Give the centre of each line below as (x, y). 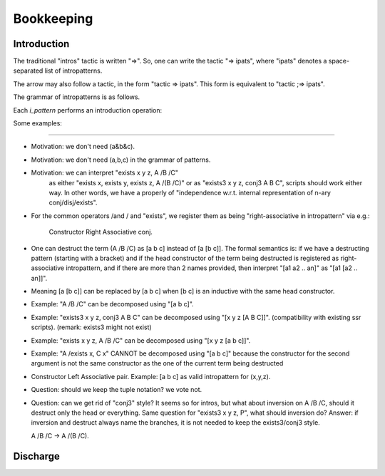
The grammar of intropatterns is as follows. (77, 97)
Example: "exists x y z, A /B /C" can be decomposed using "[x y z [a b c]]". (141, 340)
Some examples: (37, 123)
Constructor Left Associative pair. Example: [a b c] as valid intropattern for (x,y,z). (151, 376)
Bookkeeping (53, 19)
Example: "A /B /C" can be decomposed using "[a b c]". (112, 304)
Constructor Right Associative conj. (101, 232)
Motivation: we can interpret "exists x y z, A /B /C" (104, 173)
